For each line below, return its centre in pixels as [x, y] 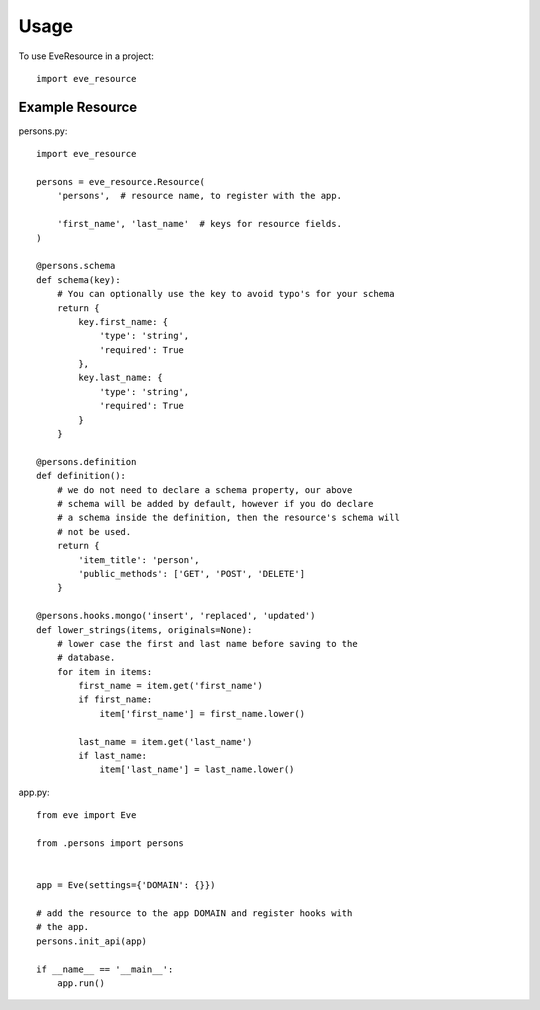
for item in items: [104, 671]
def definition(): [81, 476]
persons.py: [43, 131]
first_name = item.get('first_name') [171, 686]
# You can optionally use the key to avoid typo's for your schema [225, 294]
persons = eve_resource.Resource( [120, 182]
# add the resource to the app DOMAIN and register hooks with [194, 913]
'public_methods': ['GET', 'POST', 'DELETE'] [191, 573]
